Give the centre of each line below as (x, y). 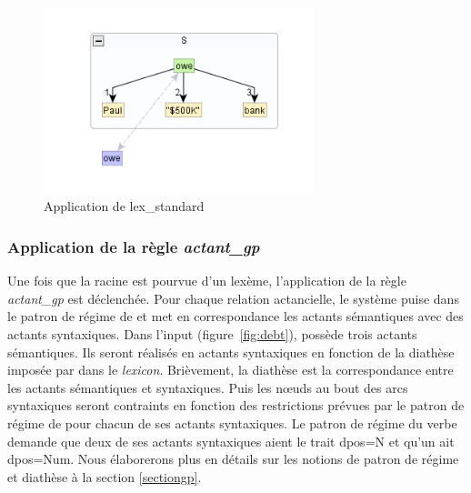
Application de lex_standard (124, 206)
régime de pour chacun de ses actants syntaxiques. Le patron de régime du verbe (232, 423)
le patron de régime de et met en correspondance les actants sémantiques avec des (235, 316)
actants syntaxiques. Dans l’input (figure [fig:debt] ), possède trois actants (212, 333)
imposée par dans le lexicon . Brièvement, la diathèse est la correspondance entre (230, 370)
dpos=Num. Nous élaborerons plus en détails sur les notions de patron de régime (233, 459)
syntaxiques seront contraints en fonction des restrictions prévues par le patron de (236, 405)
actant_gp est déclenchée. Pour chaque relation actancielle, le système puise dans (233, 298)
